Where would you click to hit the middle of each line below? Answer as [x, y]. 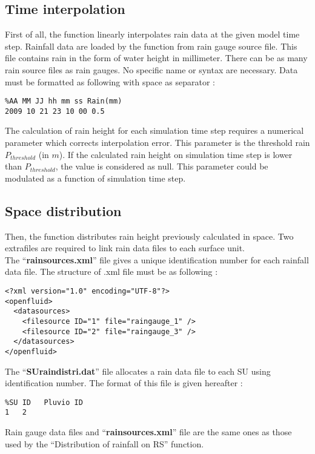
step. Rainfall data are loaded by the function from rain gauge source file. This [151, 46]
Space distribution [63, 210]
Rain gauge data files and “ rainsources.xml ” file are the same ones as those [148, 432]
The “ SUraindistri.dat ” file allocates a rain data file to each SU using [138, 371]
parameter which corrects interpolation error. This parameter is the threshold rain [157, 143]
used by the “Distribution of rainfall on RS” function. [104, 443]
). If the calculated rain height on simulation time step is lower [176, 154]
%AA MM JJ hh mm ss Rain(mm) [64, 101]
